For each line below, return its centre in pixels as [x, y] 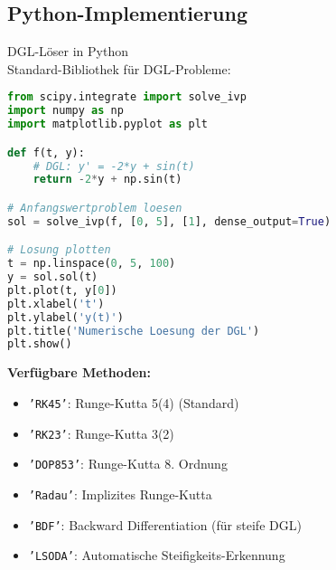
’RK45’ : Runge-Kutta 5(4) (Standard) [134, 402]
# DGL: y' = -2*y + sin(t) [114, 166]
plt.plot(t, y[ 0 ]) [62, 290]
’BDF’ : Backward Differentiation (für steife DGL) [165, 524]
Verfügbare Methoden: [79, 372]
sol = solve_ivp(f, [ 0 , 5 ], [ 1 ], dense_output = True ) [169, 221]
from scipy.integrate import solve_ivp [127, 97]
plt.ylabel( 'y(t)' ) [65, 317]
